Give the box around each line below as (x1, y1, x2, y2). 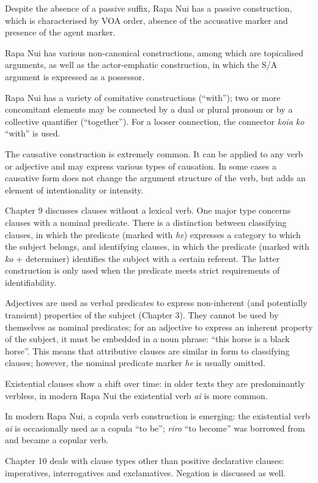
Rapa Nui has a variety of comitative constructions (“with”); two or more (5, 91, 281, 103)
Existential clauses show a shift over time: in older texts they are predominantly (5, 377, 305, 390)
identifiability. (5, 275, 57, 288)
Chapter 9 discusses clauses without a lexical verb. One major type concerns (5, 204, 291, 217)
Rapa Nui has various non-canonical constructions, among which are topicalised (5, 46, 303, 59)
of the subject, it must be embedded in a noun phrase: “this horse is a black (5, 332, 290, 345)
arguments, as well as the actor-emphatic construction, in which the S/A (5, 58, 278, 71)
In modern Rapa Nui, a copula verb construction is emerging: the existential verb (5, 410, 310, 422)
